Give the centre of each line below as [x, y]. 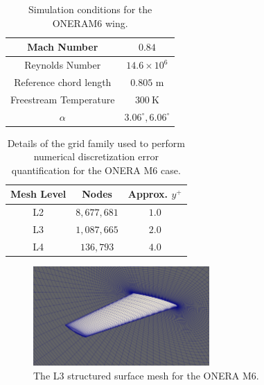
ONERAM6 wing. [90, 23]
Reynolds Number [63, 65]
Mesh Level [38, 194]
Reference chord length [63, 82]
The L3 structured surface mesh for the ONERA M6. [146, 375]
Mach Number [63, 47]
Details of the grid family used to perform [96, 143]
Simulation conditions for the [90, 9]
